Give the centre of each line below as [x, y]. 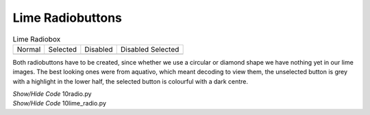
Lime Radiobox [37, 39]
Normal [29, 49]
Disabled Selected [150, 49]
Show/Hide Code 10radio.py [52, 94]
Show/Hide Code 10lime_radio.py [59, 103]
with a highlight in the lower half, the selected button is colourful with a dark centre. [131, 81]
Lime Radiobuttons [67, 18]
